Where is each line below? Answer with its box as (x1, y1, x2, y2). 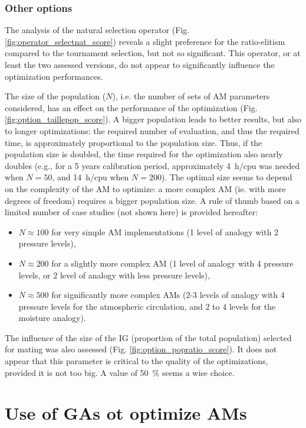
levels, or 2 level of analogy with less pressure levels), (18, 268, 210, 281)
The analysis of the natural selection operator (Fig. (5, 24, 190, 36)
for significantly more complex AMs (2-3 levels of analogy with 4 (51, 288, 285, 301)
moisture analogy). (18, 312, 86, 324)
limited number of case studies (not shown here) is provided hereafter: (5, 206, 258, 218)
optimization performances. (5, 70, 103, 82)
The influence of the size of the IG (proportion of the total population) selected (5, 331, 292, 343)
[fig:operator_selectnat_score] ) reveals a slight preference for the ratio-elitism (5, 35, 285, 47)
